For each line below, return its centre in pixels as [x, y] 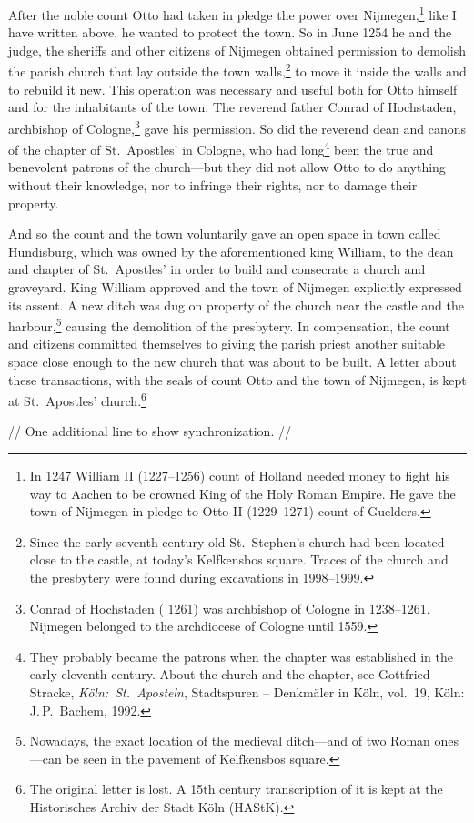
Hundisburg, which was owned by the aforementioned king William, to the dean [231, 251]
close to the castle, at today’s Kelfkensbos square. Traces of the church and [239, 559]
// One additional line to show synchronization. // [150, 431]
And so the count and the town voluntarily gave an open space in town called [225, 234]
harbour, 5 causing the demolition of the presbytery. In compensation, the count [229, 325]
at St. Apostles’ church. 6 [77, 399]
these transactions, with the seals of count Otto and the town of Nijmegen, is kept [237, 379]
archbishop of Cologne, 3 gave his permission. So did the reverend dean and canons [237, 127]
